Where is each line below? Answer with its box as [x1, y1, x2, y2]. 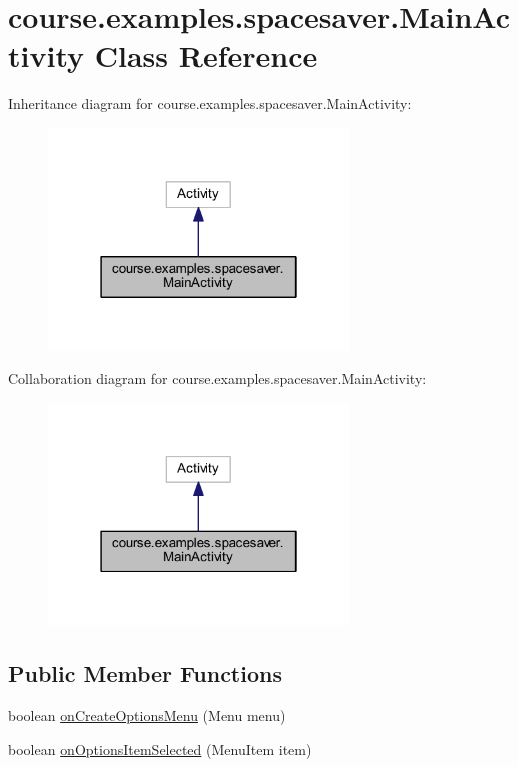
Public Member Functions [8, 658, 282, 689]
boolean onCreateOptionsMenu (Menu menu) [8, 705, 286, 726]
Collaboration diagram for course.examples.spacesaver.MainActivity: [8, 368, 427, 389]
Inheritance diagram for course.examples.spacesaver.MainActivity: [8, 93, 412, 114]
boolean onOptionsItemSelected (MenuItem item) [8, 738, 312, 759]
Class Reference [94, 35, 318, 76]
